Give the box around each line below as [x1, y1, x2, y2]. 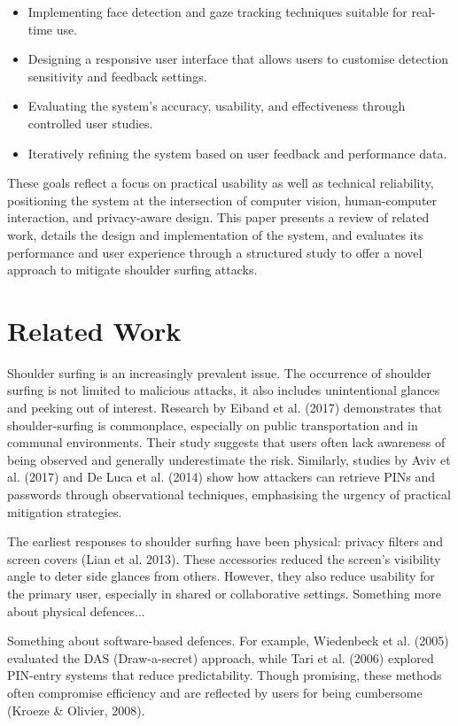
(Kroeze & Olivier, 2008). [7, 700, 145, 719]
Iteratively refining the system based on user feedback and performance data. [27, 143, 447, 162]
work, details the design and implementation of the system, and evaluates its [7, 225, 423, 243]
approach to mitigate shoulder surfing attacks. [7, 260, 258, 279]
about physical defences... [7, 601, 145, 620]
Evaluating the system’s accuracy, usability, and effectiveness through [27, 97, 406, 115]
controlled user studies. [27, 113, 153, 132]
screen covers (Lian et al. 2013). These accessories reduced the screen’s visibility [7, 549, 441, 568]
